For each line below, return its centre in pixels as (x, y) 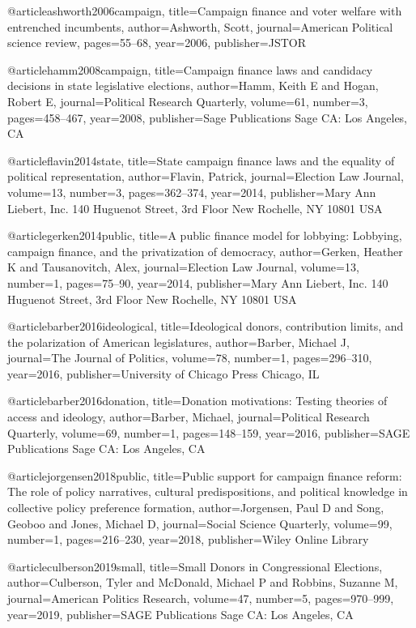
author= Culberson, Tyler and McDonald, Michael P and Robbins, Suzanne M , (203, 582)
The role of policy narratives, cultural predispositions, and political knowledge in (208, 491)
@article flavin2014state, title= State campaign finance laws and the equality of (201, 160)
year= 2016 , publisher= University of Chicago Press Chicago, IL (163, 373)
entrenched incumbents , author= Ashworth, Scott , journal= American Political (200, 26)
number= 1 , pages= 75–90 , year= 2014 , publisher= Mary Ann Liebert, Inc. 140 (198, 282)
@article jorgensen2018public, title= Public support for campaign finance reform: (205, 475)
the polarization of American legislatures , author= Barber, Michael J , (178, 342)
